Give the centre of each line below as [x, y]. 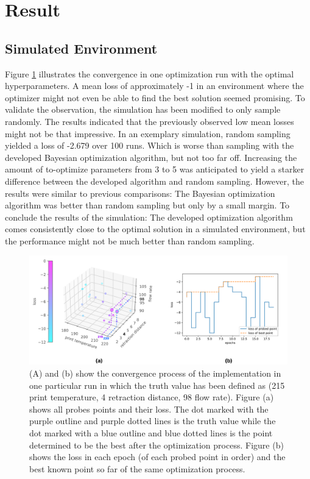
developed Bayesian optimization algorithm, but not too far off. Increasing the [151, 157]
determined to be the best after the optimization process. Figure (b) [157, 445]
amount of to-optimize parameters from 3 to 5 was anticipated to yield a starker [155, 169]
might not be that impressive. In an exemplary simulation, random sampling [148, 133]
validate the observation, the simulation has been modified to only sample [143, 109]
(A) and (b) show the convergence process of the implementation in [155, 373]
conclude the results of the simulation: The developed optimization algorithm [149, 217]
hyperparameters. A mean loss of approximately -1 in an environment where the [154, 86]
